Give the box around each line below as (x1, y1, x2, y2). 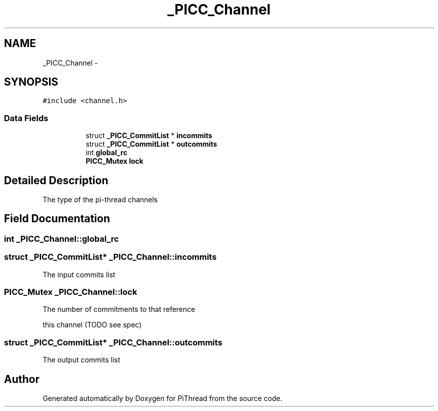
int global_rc (85, 148, 127, 157)
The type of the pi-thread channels (42, 195, 158, 204)
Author (4, 372, 39, 385)
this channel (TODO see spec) (42, 320, 142, 329)
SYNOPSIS (4, 76, 58, 89)
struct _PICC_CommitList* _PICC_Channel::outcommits (4, 337, 222, 347)
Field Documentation (4, 212, 110, 225)
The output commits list (42, 355, 120, 364)
